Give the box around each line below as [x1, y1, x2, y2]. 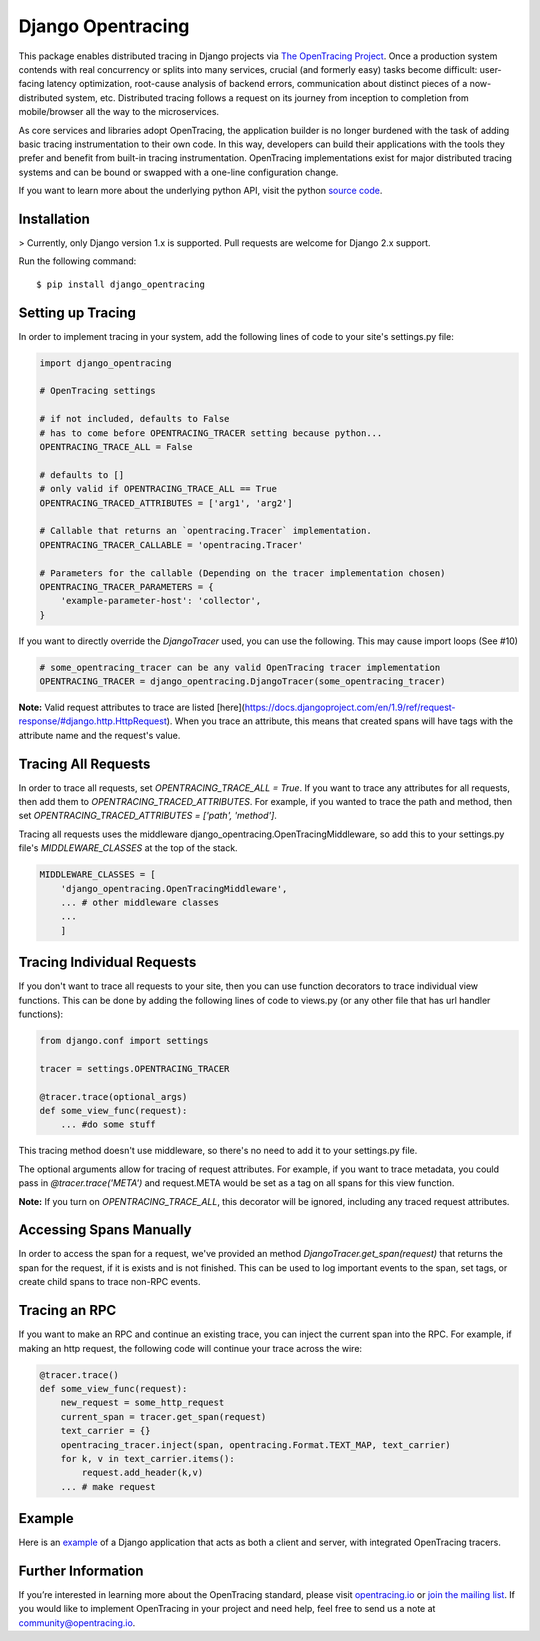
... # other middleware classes [60, 897, 220, 909]
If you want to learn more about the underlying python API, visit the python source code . [18, 185, 383, 197]
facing [18, 78, 45, 90]
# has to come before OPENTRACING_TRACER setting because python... [39, 427, 383, 439]
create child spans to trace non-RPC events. [18, 1276, 201, 1288]
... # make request [60, 1481, 157, 1492]
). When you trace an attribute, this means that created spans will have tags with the [166, 715, 514, 727]
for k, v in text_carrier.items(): [60, 1453, 235, 1464]
